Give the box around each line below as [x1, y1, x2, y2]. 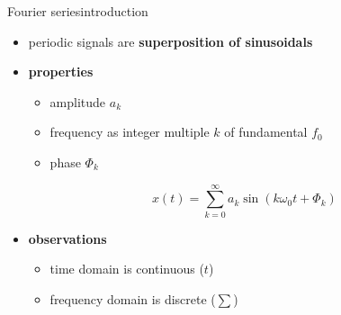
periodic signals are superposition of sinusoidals [28, 31, 313, 50]
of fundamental [224, 122, 308, 141]
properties [28, 62, 94, 81]
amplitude [49, 92, 106, 111]
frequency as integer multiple [49, 122, 210, 141]
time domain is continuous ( [49, 259, 204, 278]
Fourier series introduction [7, 2, 148, 20]
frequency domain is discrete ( [49, 289, 216, 308]
